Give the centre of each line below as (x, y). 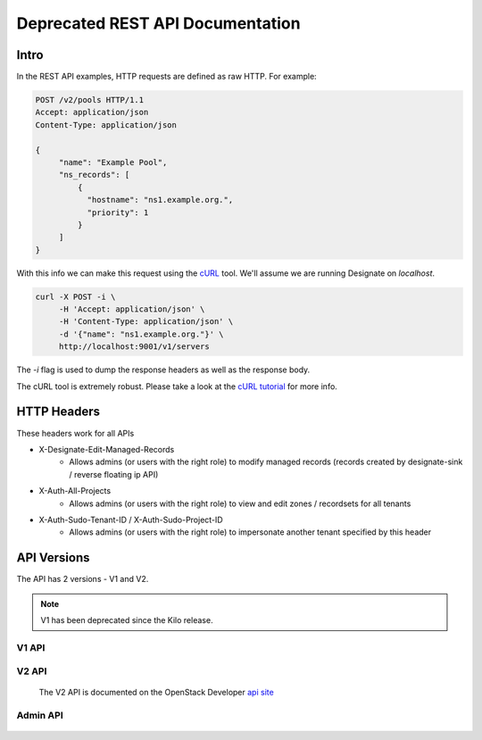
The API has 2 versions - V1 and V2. (83, 579)
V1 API (31, 647)
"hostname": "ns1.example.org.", (160, 200)
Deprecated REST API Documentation (158, 23)
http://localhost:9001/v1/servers (134, 347)
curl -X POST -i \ (75, 296)
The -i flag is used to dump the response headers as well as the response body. (163, 370)
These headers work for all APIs (75, 433)
